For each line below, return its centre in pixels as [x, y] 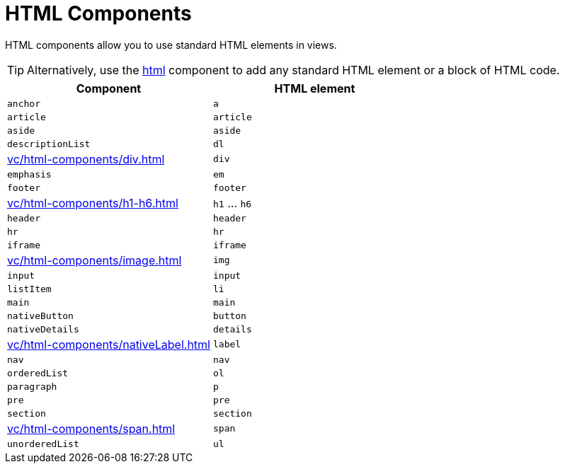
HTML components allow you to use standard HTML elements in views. [171, 45]
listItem [29, 289]
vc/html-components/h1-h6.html [93, 203]
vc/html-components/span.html [91, 428]
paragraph [32, 386]
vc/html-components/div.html [86, 159]
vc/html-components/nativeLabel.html [109, 344]
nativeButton [40, 315]
